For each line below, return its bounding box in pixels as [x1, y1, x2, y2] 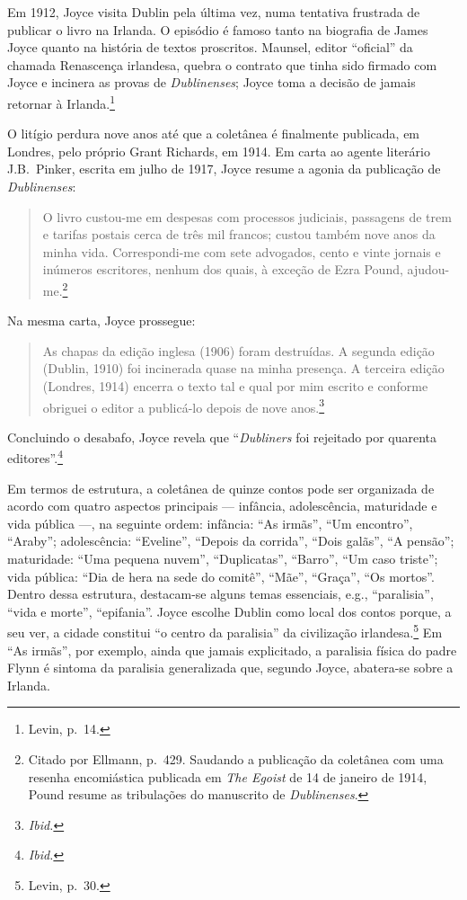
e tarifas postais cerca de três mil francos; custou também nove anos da [42, 225, 436, 244]
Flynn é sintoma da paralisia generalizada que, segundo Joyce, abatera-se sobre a [7, 658, 454, 677]
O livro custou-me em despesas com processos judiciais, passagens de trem [42, 207, 452, 226]
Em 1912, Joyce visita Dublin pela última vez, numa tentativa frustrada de [7, 3, 420, 21]
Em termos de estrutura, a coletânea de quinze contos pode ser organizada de [7, 478, 435, 497]
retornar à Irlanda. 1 [7, 91, 115, 112]
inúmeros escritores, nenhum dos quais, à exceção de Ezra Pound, [42, 260, 403, 279]
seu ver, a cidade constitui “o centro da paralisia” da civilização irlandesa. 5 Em [7, 620, 443, 642]
